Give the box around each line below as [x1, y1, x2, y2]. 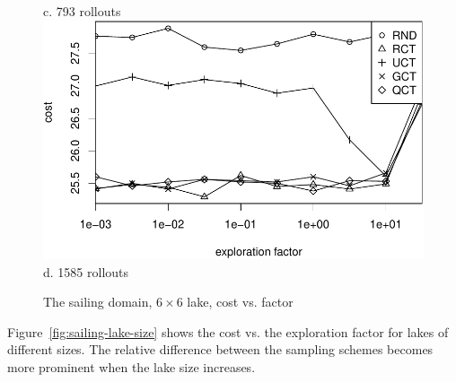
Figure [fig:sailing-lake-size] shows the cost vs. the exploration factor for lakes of [7, 322, 449, 341]
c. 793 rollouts [43, 2, 121, 20]
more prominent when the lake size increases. [7, 358, 256, 377]
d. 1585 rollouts [43, 262, 129, 281]
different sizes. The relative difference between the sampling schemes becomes [7, 340, 434, 359]
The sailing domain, [43, 292, 153, 311]
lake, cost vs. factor [187, 292, 294, 311]
